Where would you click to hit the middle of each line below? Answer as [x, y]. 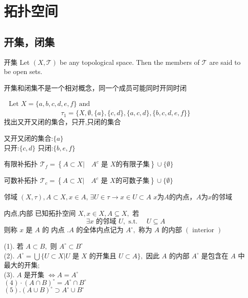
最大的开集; [22, 265]
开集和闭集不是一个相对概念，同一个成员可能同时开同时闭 [95, 87]
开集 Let [17, 62]
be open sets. [23, 71]
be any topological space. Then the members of [130, 62]
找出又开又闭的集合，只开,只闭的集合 [62, 122]
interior [203, 231]
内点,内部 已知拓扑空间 [40, 213]
